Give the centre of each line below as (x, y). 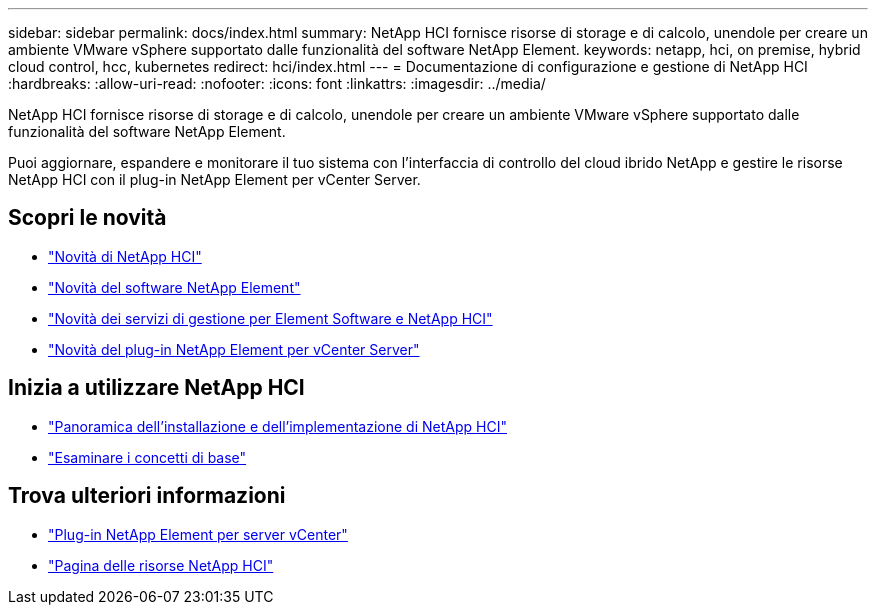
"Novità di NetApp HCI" (125, 256)
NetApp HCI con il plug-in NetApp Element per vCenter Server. (214, 179)
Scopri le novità (87, 218)
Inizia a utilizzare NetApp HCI (156, 388)
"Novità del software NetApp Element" (174, 287)
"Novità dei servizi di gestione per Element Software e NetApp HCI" (270, 318)
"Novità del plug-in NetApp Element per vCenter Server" (234, 349)
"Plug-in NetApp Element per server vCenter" (198, 534)
